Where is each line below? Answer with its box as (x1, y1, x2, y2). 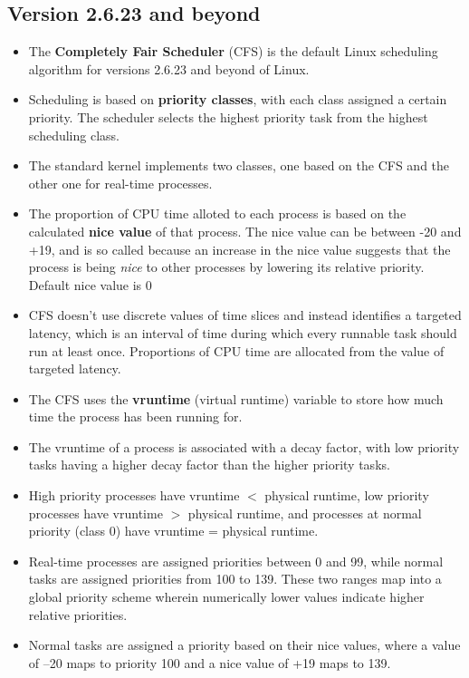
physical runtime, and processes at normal (187, 503, 422, 522)
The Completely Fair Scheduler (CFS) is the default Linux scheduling (28, 42, 438, 61)
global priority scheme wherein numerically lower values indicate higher (28, 587, 425, 606)
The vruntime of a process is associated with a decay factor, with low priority (28, 437, 460, 456)
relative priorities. (28, 605, 128, 624)
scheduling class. (28, 125, 120, 144)
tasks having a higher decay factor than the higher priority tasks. (28, 455, 390, 474)
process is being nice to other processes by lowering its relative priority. (28, 257, 425, 276)
